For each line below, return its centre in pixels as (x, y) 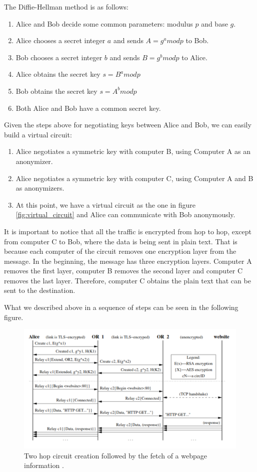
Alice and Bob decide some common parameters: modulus (104, 23)
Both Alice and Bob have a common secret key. (88, 108)
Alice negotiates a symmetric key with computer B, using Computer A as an (133, 151)
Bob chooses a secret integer (59, 57)
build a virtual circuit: (38, 134)
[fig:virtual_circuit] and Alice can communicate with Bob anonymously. (125, 214)
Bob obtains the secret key (56, 91)
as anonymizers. (40, 188)
